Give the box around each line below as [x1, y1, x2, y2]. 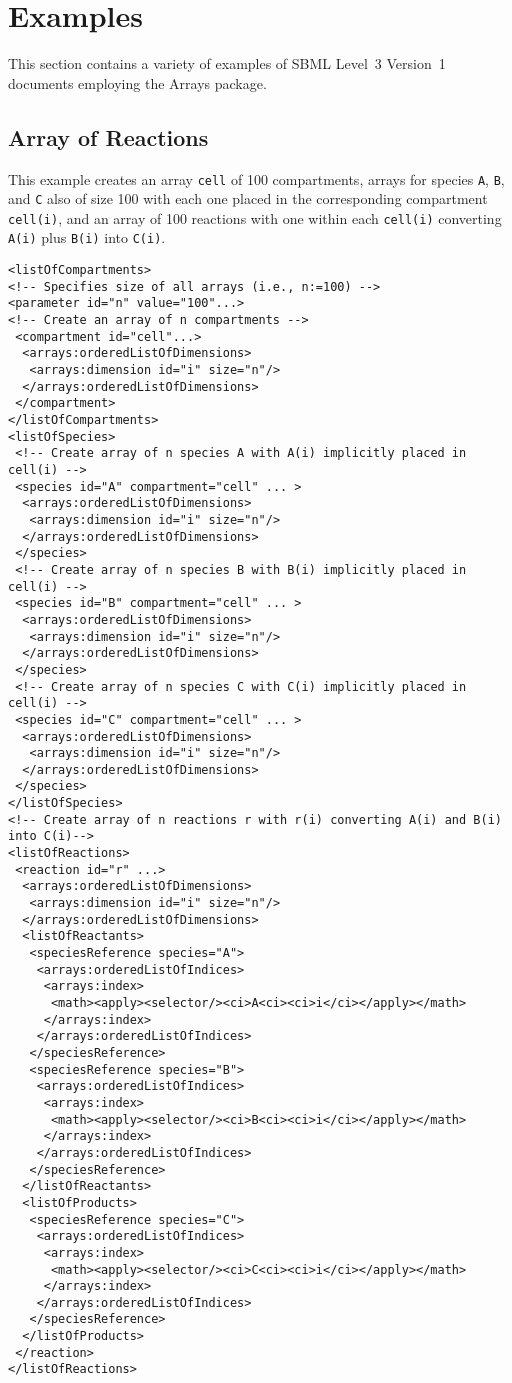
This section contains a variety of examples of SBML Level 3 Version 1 [8, 53, 446, 74]
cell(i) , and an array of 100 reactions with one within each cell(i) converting [8, 207, 502, 228]
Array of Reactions [8, 121, 209, 152]
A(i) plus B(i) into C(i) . [8, 227, 166, 248]
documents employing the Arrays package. [8, 72, 267, 93]
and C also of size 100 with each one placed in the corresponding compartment [8, 188, 488, 209]
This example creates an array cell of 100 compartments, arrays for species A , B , [8, 168, 505, 189]
